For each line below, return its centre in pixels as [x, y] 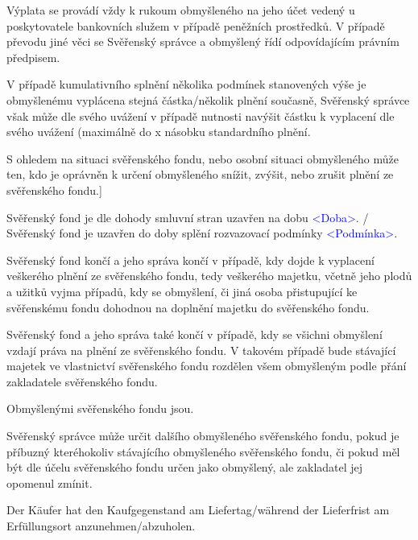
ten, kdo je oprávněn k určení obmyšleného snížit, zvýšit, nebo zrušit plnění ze [200, 174]
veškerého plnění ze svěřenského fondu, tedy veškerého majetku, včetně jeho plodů [209, 276]
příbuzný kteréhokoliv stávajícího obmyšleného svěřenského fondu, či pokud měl [203, 451]
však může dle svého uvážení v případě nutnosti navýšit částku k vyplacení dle [201, 115]
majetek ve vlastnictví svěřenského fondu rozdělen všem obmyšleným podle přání [207, 366]
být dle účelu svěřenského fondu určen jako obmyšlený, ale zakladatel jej [185, 467]
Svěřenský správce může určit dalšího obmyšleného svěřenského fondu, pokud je [203, 436]
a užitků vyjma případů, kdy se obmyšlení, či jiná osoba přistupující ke [182, 291]
